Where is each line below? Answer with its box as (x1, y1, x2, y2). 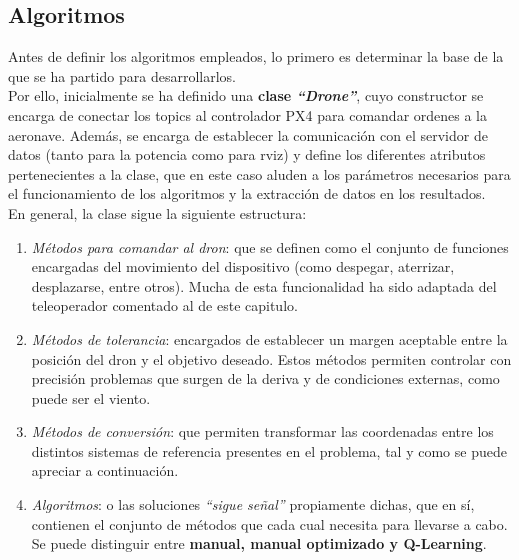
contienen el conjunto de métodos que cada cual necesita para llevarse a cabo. (31, 513, 508, 534)
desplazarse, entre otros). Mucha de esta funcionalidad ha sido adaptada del (31, 275, 497, 296)
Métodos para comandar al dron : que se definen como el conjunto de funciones (31, 236, 509, 257)
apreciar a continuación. (31, 460, 179, 481)
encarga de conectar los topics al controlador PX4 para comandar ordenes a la (8, 104, 488, 125)
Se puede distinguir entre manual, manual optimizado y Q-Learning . (31, 533, 487, 554)
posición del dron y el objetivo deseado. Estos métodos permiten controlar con (31, 348, 512, 369)
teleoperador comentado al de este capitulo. (31, 295, 298, 316)
